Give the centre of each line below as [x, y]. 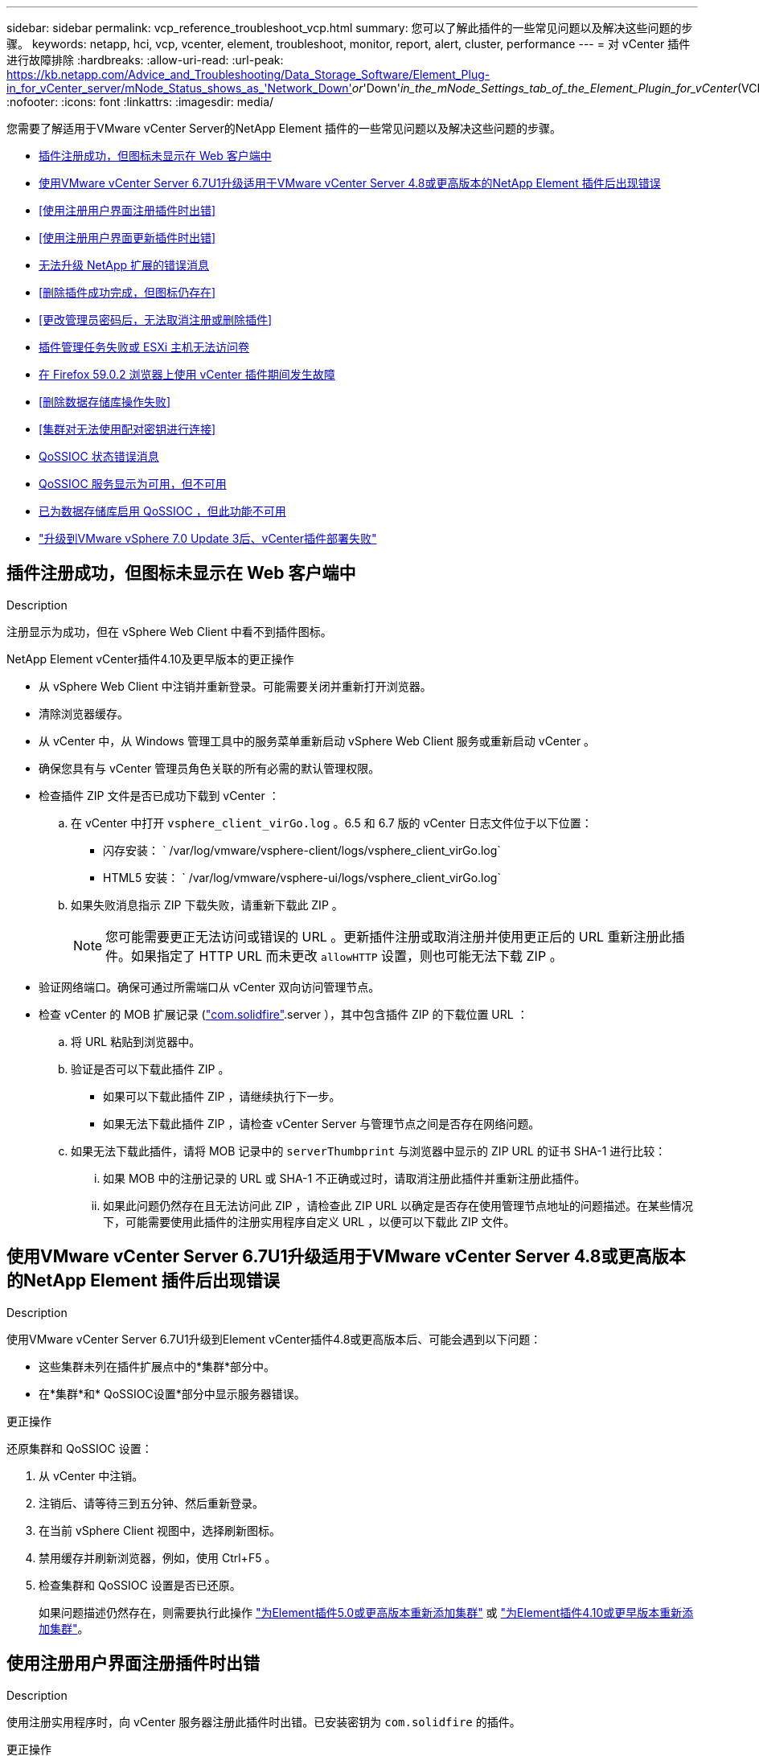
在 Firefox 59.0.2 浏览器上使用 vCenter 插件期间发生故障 [187, 374]
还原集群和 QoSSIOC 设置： [80, 1448]
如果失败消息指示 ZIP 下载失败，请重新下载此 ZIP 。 [207, 905]
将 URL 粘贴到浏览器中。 [136, 1041]
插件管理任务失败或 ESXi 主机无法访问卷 [144, 347]
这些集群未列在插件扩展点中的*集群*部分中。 [157, 1366]
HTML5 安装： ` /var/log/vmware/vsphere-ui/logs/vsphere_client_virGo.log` [302, 877]
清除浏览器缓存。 [84, 713]
